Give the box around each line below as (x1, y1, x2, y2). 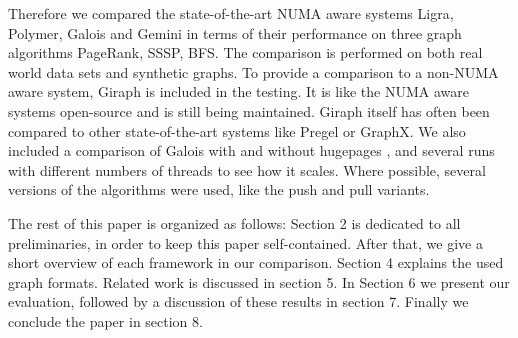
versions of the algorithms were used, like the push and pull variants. (8, 179, 430, 200)
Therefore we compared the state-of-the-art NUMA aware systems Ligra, (8, 3, 454, 23)
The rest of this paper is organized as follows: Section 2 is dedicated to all (8, 212, 461, 233)
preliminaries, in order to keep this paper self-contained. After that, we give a (8, 232, 483, 253)
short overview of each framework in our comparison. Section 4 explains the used (8, 252, 504, 273)
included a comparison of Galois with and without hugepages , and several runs (8, 140, 495, 161)
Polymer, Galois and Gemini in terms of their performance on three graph (8, 22, 462, 43)
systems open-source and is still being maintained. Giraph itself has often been (8, 100, 490, 121)
